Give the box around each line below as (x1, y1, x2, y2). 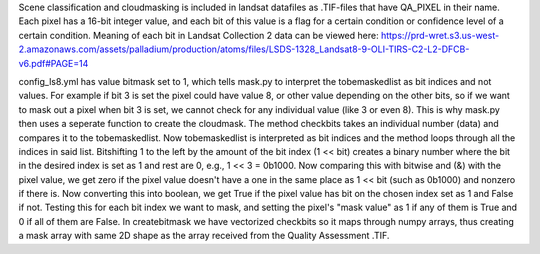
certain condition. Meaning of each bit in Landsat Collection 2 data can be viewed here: (18, 29, 379, 41)
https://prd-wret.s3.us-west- (380, 29, 500, 41)
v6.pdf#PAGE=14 (18, 57, 89, 69)
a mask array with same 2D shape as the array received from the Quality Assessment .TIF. (18, 230, 390, 242)
